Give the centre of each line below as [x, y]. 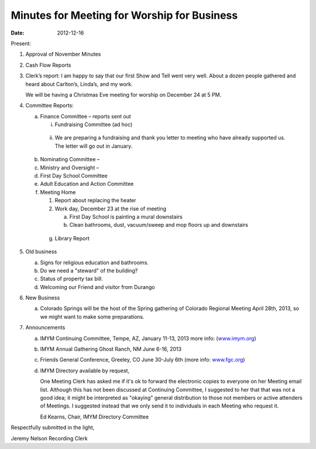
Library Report [72, 238]
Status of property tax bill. [71, 279]
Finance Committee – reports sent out [85, 116]
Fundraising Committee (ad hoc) [94, 125]
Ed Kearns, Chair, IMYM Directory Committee [95, 417]
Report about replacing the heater [96, 200]
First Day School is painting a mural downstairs [126, 216]
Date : [18, 33]
